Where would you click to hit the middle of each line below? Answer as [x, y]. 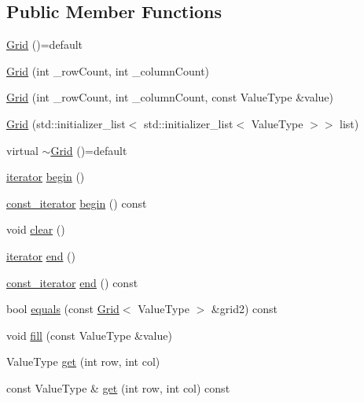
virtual [22, 150]
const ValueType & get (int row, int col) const [118, 387]
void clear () [36, 229]
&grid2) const [244, 309]
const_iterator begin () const [77, 203]
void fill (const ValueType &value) [89, 335]
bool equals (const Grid [63, 309]
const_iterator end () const [72, 282]
